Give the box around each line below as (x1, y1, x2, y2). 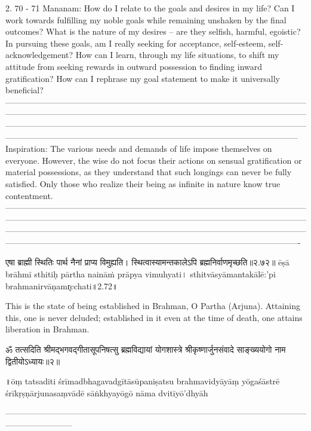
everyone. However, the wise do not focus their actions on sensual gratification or (5, 154, 302, 166)
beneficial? (5, 84, 44, 96)
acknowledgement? (5, 48, 73, 61)
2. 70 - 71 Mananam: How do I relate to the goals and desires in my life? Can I (5, 2, 295, 14)
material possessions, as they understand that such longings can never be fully (5, 166, 292, 178)
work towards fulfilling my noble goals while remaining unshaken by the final (5, 13, 287, 26)
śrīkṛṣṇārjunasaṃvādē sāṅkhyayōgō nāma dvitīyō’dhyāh (5, 386, 208, 399)
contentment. (5, 189, 53, 201)
